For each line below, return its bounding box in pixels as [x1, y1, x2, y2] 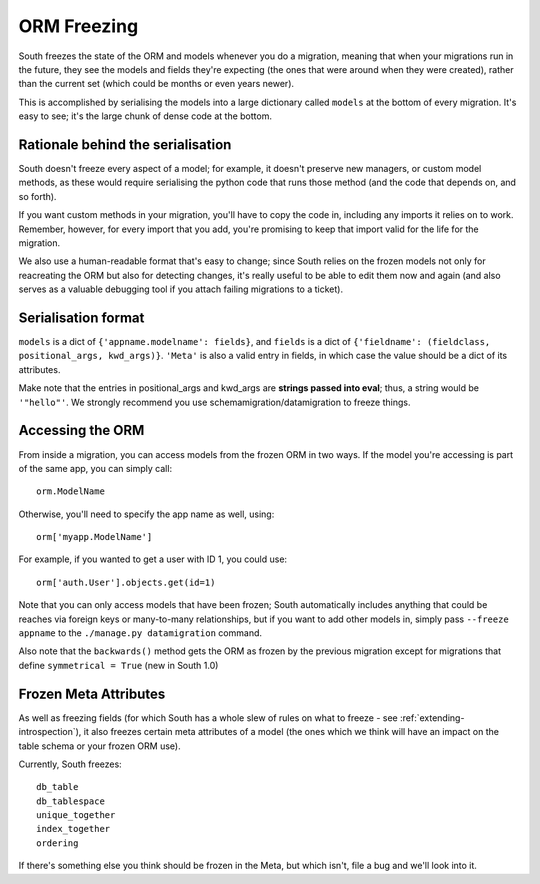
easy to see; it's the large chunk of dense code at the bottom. [18, 110, 272, 122]
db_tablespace [36, 795, 105, 807]
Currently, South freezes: [18, 758, 122, 770]
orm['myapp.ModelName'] [36, 531, 153, 543]
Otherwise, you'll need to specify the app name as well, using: [18, 508, 275, 520]
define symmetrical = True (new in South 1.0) [18, 659, 219, 671]
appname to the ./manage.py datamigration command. [18, 627, 263, 639]
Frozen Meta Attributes [18, 685, 166, 702]
